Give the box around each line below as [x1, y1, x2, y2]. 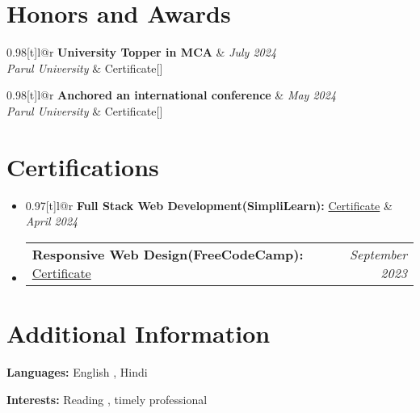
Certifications [6, 150, 159, 183]
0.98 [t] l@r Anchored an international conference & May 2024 [6, 86, 337, 103]
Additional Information [6, 317, 271, 349]
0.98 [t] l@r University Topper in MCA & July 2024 [6, 44, 277, 61]
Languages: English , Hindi [6, 363, 148, 380]
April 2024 [25, 213, 78, 230]
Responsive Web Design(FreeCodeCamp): [31, 244, 304, 263]
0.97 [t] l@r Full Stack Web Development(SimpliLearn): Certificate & [25, 196, 393, 213]
